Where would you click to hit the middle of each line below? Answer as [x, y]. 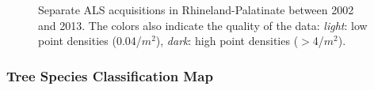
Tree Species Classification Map [110, 75]
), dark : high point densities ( [227, 41]
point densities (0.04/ [90, 41]
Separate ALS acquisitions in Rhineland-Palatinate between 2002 [196, 9]
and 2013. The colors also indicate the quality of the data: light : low [203, 25]
